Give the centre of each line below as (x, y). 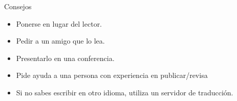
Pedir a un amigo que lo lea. (60, 41)
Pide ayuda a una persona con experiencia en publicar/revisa (112, 75)
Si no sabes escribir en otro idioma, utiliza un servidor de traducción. (125, 92)
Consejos (18, 6)
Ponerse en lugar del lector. (59, 23)
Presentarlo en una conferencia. (65, 58)
